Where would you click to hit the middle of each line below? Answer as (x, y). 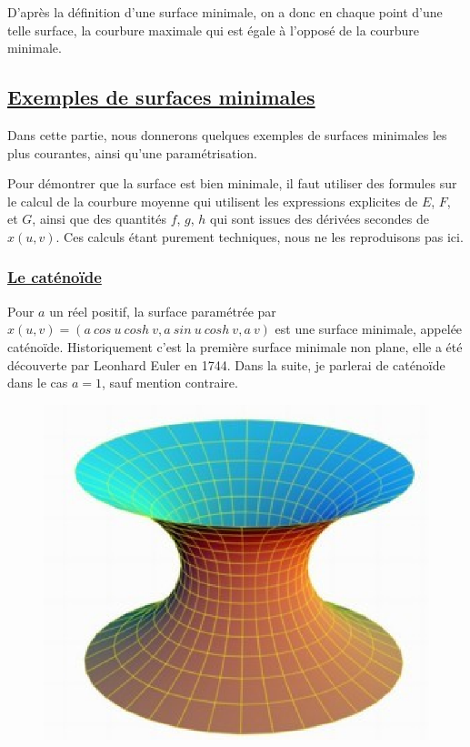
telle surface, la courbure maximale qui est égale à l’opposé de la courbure (214, 30)
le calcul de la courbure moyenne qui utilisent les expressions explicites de (213, 201)
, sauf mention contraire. (170, 383)
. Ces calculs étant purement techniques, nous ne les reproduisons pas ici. (260, 236)
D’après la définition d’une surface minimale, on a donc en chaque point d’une (225, 12)
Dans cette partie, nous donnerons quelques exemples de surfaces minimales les (227, 134)
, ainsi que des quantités (99, 219)
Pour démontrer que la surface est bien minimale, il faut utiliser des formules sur (232, 183)
